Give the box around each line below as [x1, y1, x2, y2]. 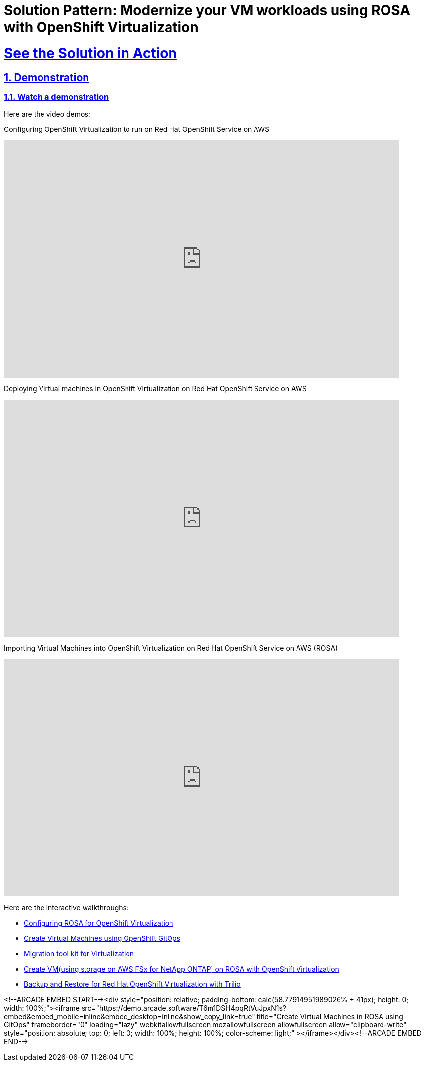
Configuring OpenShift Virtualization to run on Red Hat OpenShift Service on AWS [4, 125, 269, 134]
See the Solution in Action [4, 44, 177, 62]
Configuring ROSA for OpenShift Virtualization [24, 919, 173, 928]
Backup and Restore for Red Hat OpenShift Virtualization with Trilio [24, 980, 241, 989]
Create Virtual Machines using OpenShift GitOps [24, 934, 181, 943]
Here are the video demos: [4, 110, 90, 119]
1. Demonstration [4, 71, 89, 84]
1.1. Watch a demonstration [4, 91, 109, 102]
